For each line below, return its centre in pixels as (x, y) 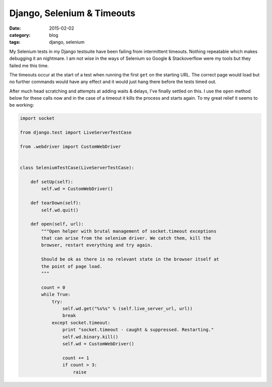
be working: (22, 105)
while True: (56, 295)
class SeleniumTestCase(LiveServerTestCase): (77, 168)
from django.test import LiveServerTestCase (76, 133)
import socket (37, 119)
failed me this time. (29, 65)
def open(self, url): (57, 224)
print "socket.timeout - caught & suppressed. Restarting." (138, 330)
